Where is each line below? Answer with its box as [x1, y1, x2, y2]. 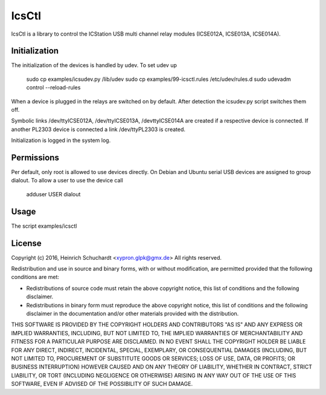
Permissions [11, 153, 60, 162]
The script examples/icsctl [11, 222, 77, 230]
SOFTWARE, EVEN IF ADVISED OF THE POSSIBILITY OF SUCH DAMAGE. [11, 381, 193, 388]
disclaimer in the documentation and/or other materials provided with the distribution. [26, 310, 239, 317]
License [11, 238, 42, 248]
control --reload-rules [26, 84, 81, 91]
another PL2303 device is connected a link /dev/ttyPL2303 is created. [11, 126, 186, 133]
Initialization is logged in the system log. [11, 136, 111, 144]
